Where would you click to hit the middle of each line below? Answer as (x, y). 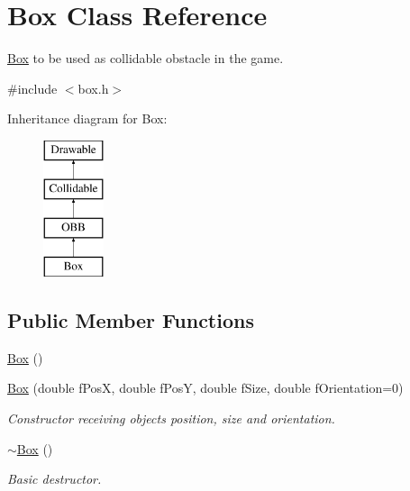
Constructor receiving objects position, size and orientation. (171, 418)
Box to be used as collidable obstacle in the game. (146, 58)
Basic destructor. (55, 479)
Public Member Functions (131, 320)
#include (32, 88)
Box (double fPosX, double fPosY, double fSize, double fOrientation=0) (205, 388)
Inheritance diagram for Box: (87, 118)
